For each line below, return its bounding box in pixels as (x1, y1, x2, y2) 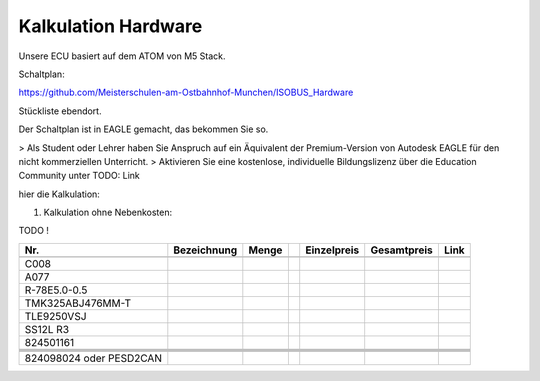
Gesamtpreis (370, 243, 434, 257)
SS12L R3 (24, 322, 70, 336)
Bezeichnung (173, 243, 238, 257)
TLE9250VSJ (24, 309, 87, 323)
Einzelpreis (305, 243, 360, 257)
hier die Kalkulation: (18, 188, 100, 200)
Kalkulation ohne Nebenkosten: (43, 206, 173, 219)
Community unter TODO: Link (18, 170, 140, 182)
